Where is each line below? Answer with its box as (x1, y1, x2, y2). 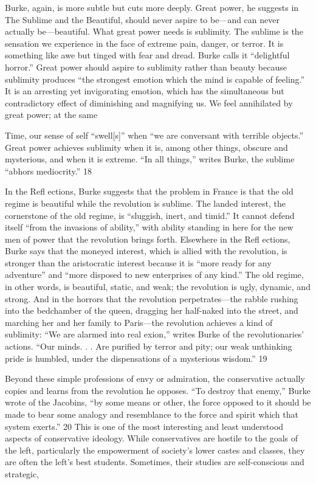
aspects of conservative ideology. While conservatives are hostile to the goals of (5, 432, 298, 444)
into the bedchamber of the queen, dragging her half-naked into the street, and (5, 304, 298, 317)
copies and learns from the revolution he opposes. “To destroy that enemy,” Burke (5, 384, 311, 396)
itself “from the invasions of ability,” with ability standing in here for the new (5, 221, 294, 233)
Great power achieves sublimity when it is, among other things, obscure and (5, 140, 288, 153)
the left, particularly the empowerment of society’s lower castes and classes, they (5, 443, 305, 456)
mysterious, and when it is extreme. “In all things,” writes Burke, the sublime (5, 153, 295, 165)
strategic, (5, 467, 39, 480)
